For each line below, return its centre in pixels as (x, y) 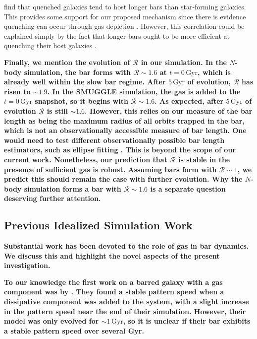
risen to (17, 91)
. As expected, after (189, 101)
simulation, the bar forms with (77, 72)
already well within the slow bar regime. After (85, 82)
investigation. (27, 265)
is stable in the (204, 159)
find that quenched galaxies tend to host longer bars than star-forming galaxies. (125, 6)
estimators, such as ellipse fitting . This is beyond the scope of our (120, 150)
